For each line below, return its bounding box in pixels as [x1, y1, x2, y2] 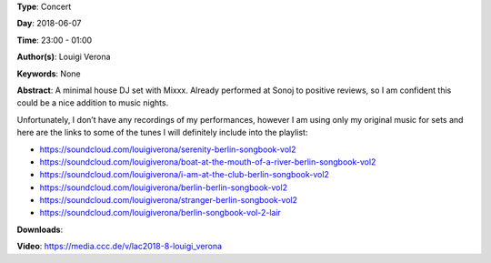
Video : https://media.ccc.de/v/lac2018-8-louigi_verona [16, 241, 223, 252]
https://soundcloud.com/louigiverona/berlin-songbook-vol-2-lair [39, 207, 282, 218]
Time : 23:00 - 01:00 [16, 35, 93, 46]
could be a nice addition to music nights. [16, 97, 169, 108]
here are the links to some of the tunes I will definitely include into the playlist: [16, 127, 308, 138]
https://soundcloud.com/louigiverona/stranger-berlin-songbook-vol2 [39, 195, 297, 206]
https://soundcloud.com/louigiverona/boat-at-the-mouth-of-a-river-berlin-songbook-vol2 [39, 156, 376, 167]
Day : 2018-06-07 [16, 18, 82, 29]
